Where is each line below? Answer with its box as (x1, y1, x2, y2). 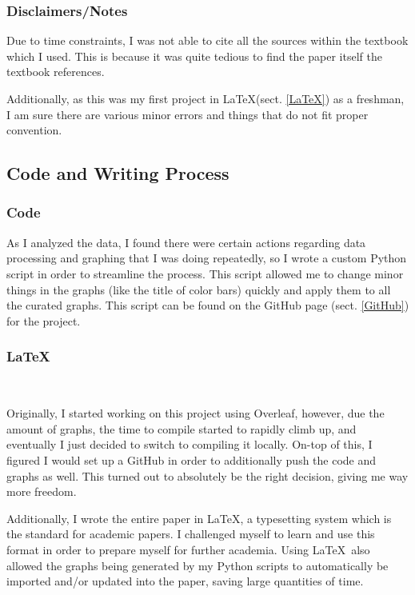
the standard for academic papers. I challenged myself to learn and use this (6, 525, 375, 542)
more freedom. (6, 483, 77, 500)
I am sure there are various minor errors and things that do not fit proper (6, 106, 369, 122)
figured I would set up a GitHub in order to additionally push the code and (6, 451, 377, 468)
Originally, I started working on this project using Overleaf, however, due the (6, 405, 385, 421)
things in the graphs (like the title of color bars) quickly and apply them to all (6, 281, 391, 297)
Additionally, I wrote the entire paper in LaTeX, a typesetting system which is (6, 509, 392, 526)
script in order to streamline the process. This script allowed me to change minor (6, 265, 404, 282)
